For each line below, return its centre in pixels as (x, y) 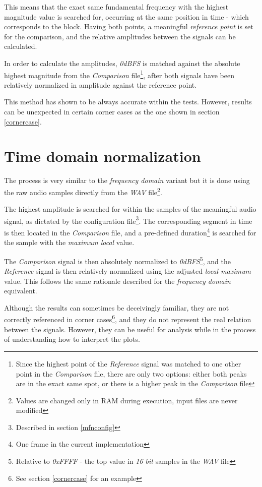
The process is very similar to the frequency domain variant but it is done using (127, 180)
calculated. (21, 46)
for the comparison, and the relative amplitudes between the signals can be (120, 36)
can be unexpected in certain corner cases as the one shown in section (112, 111)
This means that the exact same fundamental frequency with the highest (116, 7)
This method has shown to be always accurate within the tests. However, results (128, 102)
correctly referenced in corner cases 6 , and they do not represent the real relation (128, 319)
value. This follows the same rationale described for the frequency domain (117, 281)
